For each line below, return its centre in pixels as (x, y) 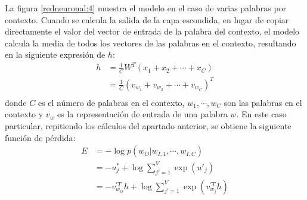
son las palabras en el (263, 102)
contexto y (24, 114)
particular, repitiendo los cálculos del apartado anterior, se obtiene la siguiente (148, 126)
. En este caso (261, 114)
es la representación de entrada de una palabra (142, 114)
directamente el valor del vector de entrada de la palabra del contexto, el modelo (152, 31)
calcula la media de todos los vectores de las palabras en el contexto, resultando (151, 43)
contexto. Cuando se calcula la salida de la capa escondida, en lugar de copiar (147, 19)
